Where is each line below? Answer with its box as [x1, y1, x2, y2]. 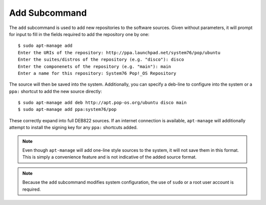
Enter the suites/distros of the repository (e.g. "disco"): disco [18, 57, 184, 63]
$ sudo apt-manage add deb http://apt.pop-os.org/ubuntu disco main [18, 100, 187, 105]
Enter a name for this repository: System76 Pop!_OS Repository [18, 70, 177, 76]
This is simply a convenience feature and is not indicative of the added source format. [22, 154, 197, 160]
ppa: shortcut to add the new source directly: [9, 88, 102, 94]
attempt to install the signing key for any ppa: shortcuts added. [9, 125, 138, 131]
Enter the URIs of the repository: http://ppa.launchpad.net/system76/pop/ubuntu [18, 50, 221, 55]
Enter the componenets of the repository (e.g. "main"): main [18, 64, 171, 69]
